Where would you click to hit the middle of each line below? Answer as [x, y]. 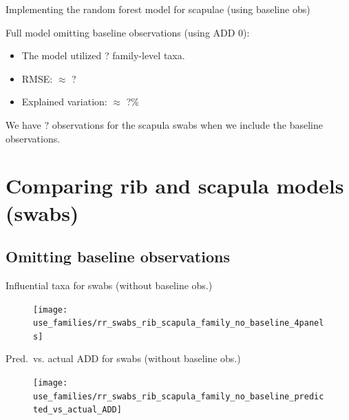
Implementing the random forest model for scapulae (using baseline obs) [158, 9]
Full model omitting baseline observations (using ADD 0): [128, 32]
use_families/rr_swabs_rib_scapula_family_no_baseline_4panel [179, 323]
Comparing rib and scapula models [175, 186]
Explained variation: [64, 102]
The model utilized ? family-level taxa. [103, 55]
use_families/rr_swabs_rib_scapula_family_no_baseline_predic [179, 396]
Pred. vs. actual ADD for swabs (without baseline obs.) [123, 358]
